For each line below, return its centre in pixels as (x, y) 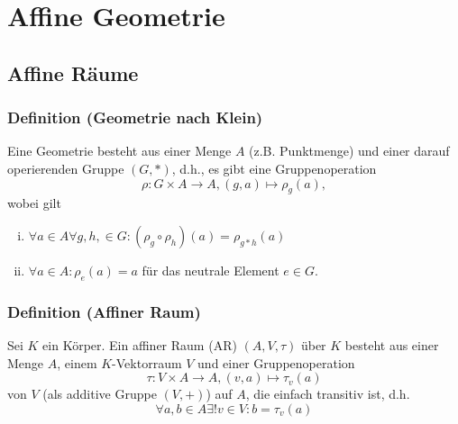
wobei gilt (34, 203)
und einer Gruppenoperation (276, 362)
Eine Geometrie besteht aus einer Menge (119, 151)
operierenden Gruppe (66, 168)
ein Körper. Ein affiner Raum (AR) (140, 344)
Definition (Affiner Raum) (104, 311)
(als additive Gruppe (100, 394)
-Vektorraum (147, 362)
